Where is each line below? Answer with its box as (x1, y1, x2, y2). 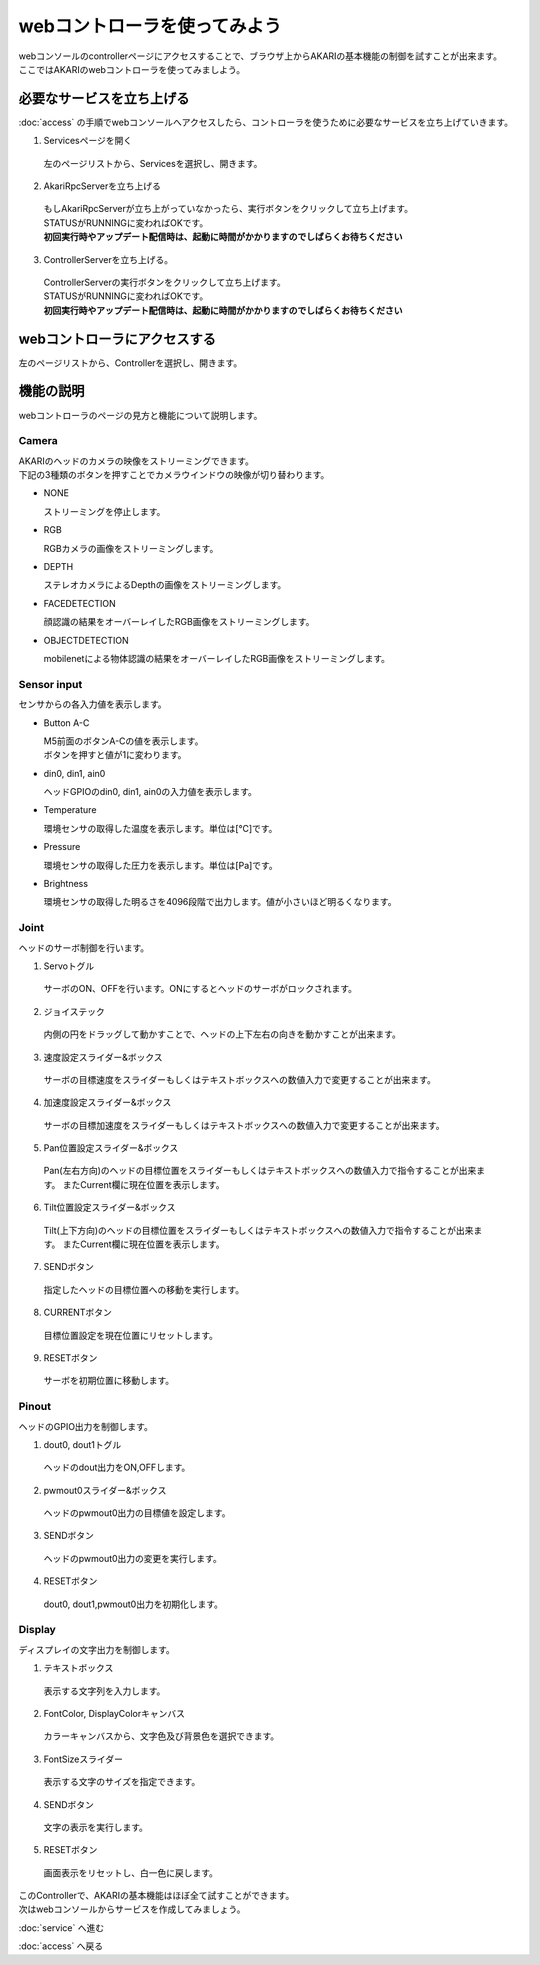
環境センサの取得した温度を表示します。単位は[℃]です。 (43, 822, 278, 834)
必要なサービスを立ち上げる (18, 90, 190, 107)
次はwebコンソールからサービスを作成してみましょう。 (18, 1903, 246, 1915)
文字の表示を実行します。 (43, 1821, 149, 1833)
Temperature (43, 804, 97, 816)
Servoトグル (43, 960, 95, 972)
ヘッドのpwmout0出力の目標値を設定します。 (43, 1507, 231, 1519)
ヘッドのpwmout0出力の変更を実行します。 (43, 1552, 222, 1564)
